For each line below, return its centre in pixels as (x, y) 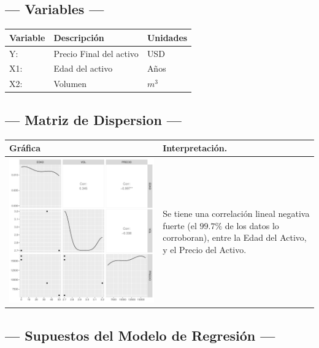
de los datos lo (252, 225)
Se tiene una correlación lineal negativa (236, 214)
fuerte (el (180, 225)
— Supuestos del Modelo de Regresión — (140, 335)
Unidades (167, 37)
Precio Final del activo (96, 53)
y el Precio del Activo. (205, 249)
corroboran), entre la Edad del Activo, (235, 237)
